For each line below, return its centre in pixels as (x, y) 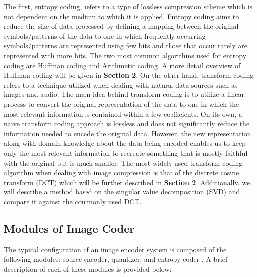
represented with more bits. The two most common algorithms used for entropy (125, 55)
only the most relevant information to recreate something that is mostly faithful (126, 152)
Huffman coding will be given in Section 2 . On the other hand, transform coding (129, 75)
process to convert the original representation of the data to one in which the (122, 104)
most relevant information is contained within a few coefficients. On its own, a (123, 114)
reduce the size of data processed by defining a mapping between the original (121, 26)
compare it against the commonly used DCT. (73, 201)
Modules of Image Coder (69, 228)
